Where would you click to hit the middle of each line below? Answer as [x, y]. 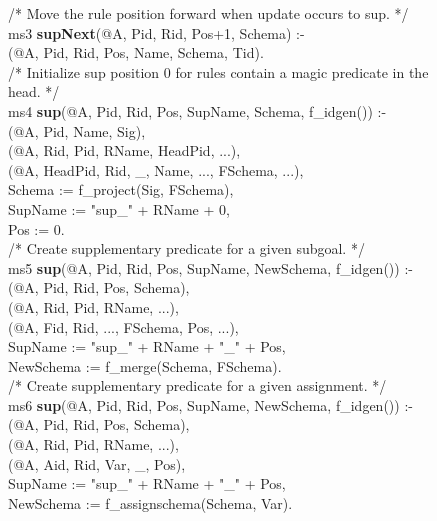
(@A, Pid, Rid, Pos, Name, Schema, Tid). [136, 52]
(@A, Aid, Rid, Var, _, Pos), [97, 463]
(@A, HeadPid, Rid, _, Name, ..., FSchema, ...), [156, 169]
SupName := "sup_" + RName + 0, [119, 208]
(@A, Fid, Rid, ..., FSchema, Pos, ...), [123, 326]
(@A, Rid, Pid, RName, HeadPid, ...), [124, 150]
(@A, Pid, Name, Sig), [77, 130]
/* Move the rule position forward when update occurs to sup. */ [208, 13]
